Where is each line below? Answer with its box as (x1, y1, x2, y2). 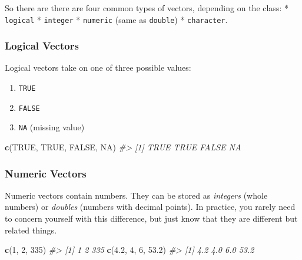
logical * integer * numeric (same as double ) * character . (5, 13, 228, 25)
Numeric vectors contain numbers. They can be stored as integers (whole (5, 189, 268, 201)
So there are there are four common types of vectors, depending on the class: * (5, 2, 288, 14)
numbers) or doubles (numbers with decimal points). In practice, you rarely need (5, 200, 296, 213)
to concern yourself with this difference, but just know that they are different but (5, 212, 298, 225)
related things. (5, 223, 57, 236)
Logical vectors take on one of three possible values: (5, 61, 191, 74)
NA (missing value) (18, 121, 85, 133)
